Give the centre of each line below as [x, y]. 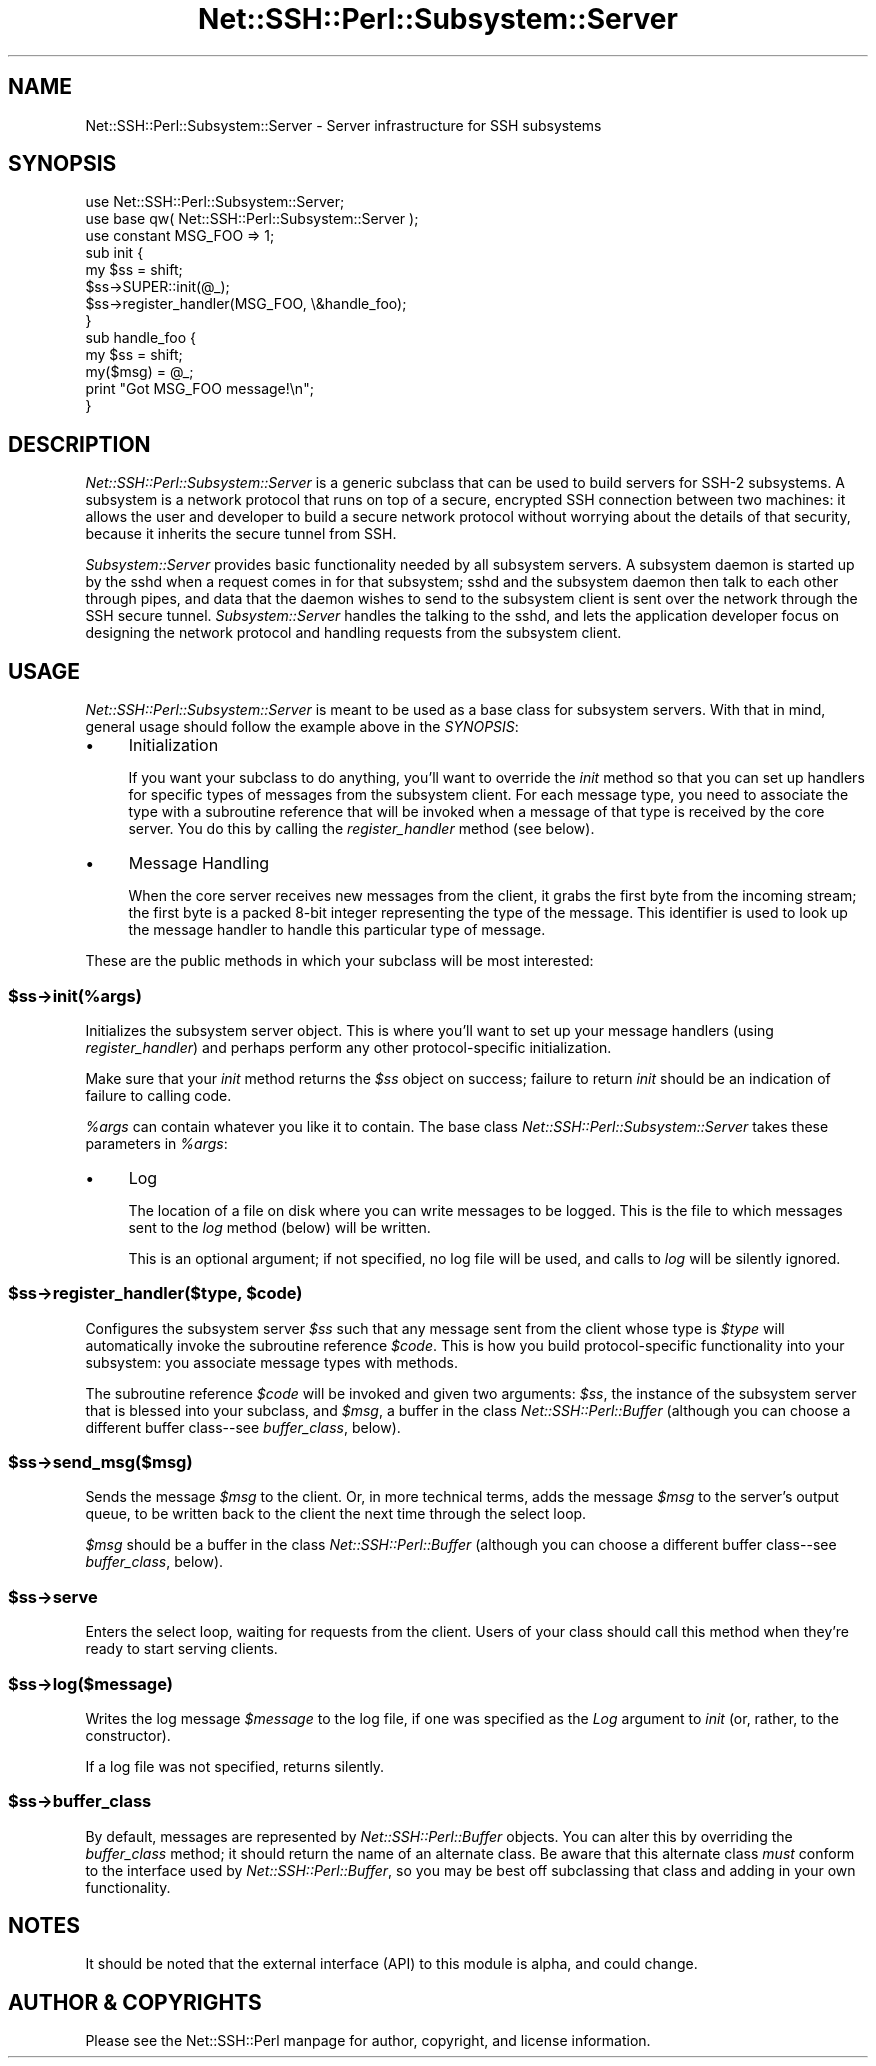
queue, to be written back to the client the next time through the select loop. [336, 1514]
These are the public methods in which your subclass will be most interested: [339, 961]
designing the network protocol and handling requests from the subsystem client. [353, 633]
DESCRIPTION [79, 444]
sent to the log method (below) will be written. [279, 1227]
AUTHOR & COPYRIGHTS [135, 2002]
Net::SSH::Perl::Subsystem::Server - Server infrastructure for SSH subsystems [343, 125]
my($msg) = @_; [139, 372]
